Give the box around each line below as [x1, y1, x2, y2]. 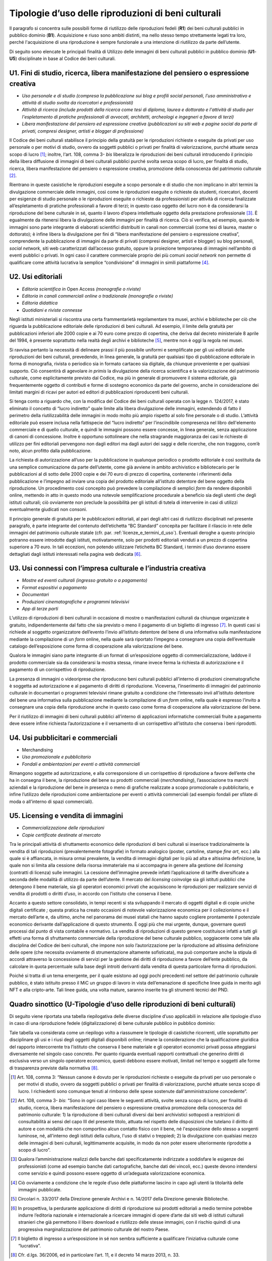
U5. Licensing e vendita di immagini [9, 812, 123, 820]
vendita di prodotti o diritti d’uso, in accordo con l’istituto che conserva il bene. [9, 890, 172, 896]
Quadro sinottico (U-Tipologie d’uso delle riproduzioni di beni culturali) [9, 1000, 236, 1008]
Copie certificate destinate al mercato [22, 832, 101, 838]
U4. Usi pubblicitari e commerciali [9, 733, 118, 742]
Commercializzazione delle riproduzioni [22, 825, 105, 831]
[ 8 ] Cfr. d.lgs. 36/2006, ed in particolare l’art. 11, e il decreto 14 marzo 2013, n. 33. [11, 1252, 180, 1258]
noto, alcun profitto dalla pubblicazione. [9, 448, 92, 454]
